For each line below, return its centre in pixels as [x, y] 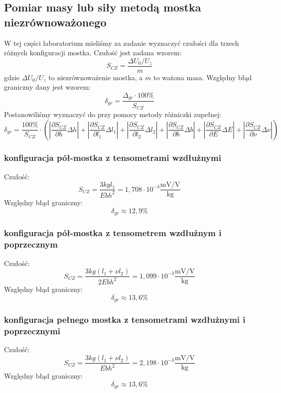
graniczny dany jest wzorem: [47, 87]
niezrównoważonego [55, 22]
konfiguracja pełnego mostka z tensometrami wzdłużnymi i [125, 320]
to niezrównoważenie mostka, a [96, 77]
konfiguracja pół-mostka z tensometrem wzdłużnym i [113, 233]
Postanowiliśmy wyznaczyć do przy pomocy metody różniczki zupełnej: [113, 114]
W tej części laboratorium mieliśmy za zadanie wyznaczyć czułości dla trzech [122, 43]
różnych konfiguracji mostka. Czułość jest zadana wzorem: [93, 53]
